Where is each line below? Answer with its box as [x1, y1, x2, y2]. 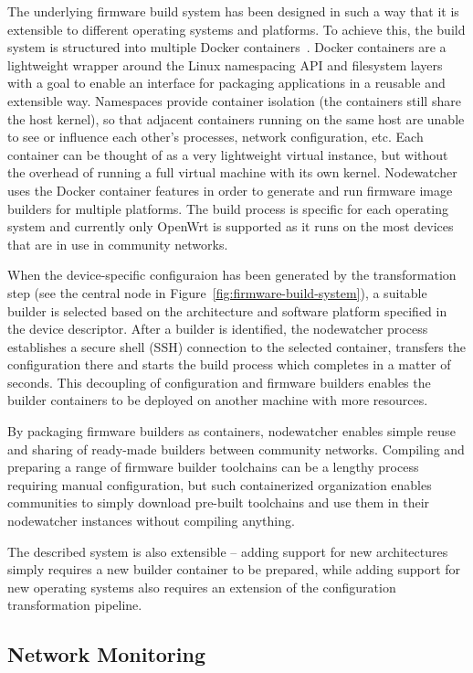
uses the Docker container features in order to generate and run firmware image [7, 180, 453, 199]
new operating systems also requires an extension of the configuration [7, 577, 396, 596]
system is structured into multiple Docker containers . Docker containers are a [7, 37, 447, 57]
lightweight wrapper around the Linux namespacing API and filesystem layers [7, 55, 443, 74]
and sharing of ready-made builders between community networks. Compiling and [7, 439, 465, 458]
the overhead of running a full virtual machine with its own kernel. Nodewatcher [7, 163, 457, 182]
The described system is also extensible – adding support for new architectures [7, 541, 448, 561]
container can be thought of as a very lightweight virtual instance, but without [7, 144, 448, 164]
